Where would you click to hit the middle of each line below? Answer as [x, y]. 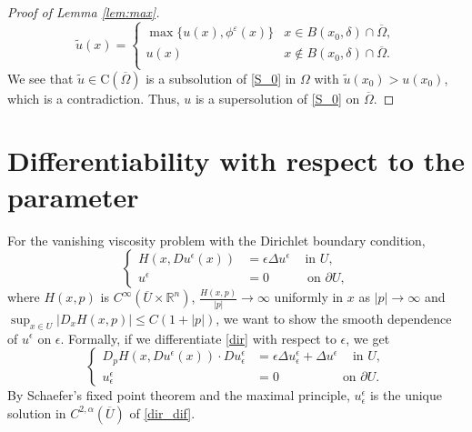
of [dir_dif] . [162, 412]
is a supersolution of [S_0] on [277, 98]
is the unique [406, 395]
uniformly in [309, 297]
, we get [368, 338]
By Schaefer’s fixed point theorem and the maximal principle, [179, 395]
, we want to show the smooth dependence [334, 318]
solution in [37, 412]
